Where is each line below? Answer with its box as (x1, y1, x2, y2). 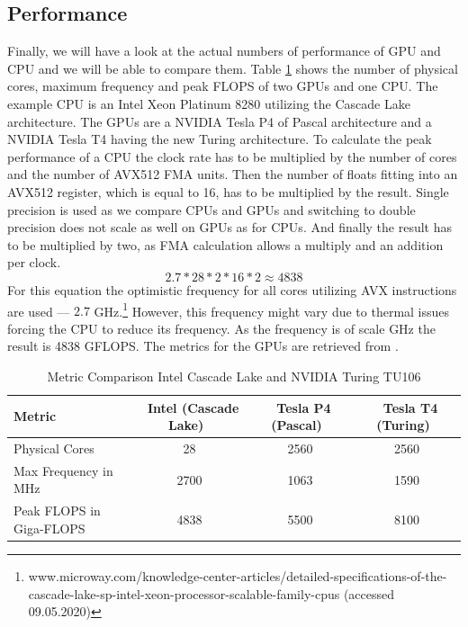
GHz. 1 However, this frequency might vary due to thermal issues (94, 299, 450, 320)
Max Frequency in (13, 461, 113, 479)
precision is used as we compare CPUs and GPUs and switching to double (7, 200, 416, 219)
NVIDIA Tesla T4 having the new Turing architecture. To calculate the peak (7, 130, 432, 148)
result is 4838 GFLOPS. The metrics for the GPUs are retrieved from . (7, 336, 399, 355)
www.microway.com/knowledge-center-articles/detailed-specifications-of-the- (28, 566, 447, 585)
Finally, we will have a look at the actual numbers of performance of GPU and (7, 41, 441, 60)
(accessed (343, 584, 395, 603)
